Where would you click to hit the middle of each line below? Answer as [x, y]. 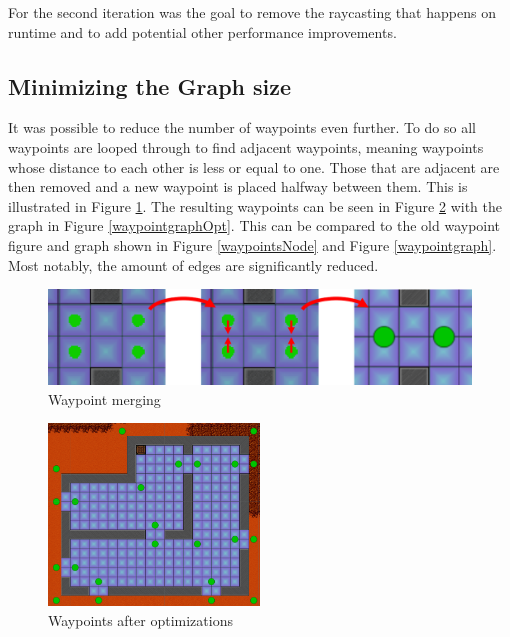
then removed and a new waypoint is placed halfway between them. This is [238, 186]
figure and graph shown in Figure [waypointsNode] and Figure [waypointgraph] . [252, 244]
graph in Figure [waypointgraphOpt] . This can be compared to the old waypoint [254, 225]
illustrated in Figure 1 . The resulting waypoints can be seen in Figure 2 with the [255, 205]
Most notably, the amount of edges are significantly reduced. [193, 264]
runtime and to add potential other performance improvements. [202, 31]
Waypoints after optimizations [140, 619]
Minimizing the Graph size [150, 85]
